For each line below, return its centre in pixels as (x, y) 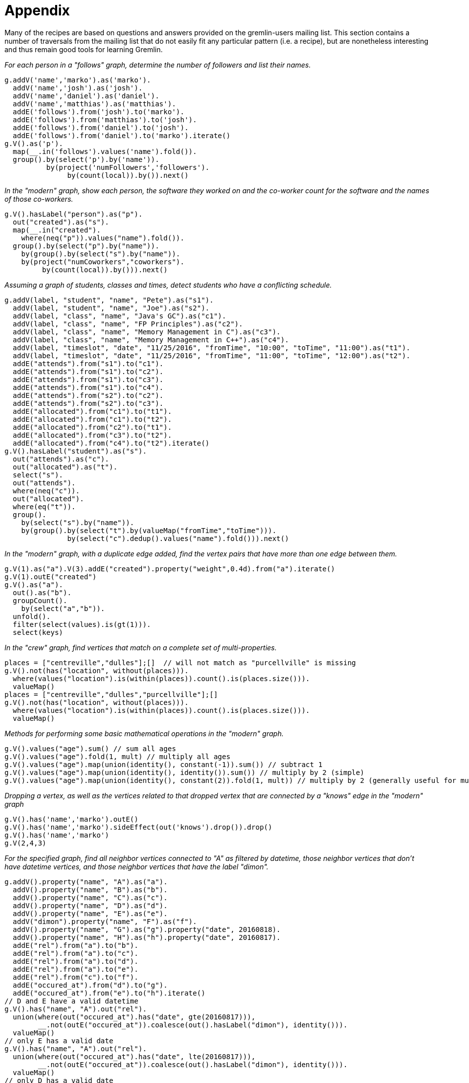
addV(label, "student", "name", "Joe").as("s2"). (111, 308)
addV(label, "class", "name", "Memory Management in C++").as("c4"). (151, 340)
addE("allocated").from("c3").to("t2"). (92, 435)
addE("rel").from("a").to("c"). (75, 953)
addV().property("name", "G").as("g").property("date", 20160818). (147, 929)
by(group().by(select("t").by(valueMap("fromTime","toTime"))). (149, 530)
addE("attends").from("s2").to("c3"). (88, 403)
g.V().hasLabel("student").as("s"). (76, 451)
